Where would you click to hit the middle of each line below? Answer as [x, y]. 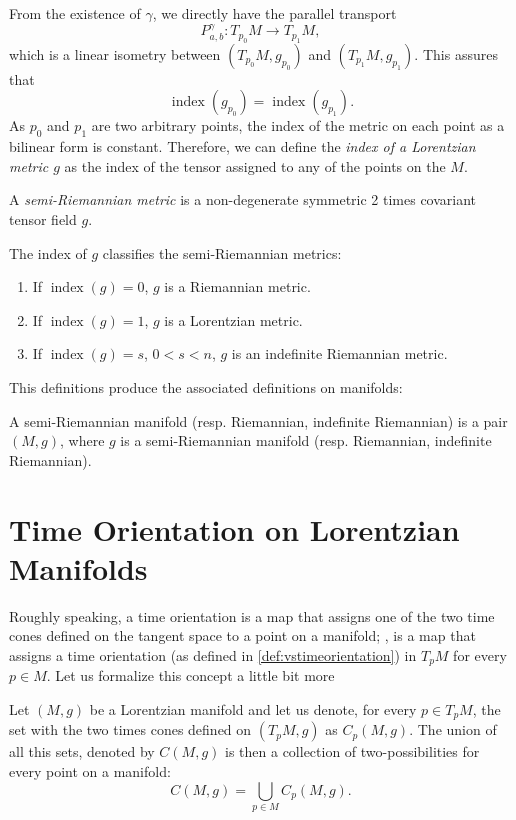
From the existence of [75, 13]
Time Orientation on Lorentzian [234, 528]
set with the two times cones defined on [130, 729]
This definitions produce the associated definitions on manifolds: [206, 386]
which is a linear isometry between [115, 53]
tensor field [43, 218]
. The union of [453, 729]
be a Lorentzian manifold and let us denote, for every [253, 708]
